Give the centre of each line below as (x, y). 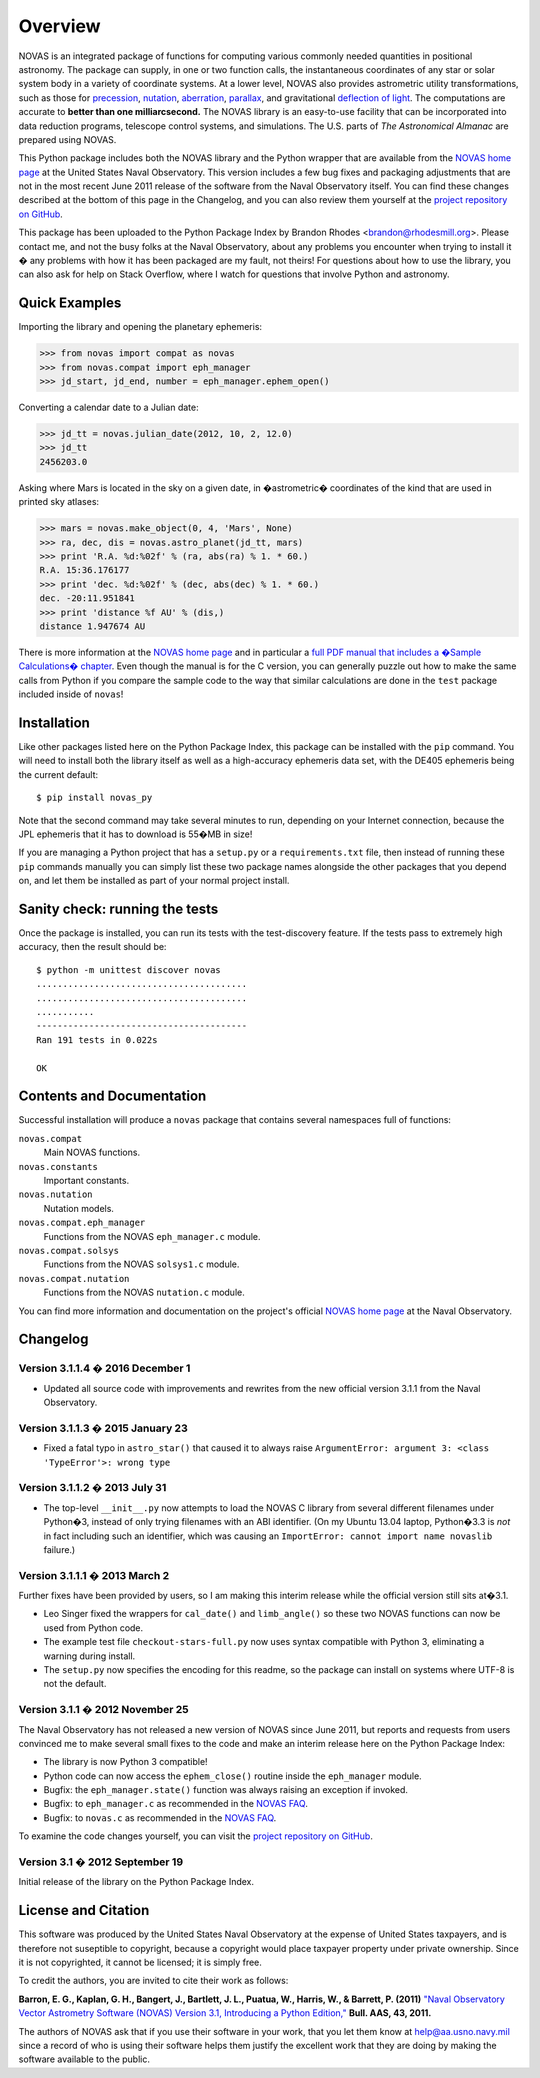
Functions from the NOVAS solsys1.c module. (141, 1264)
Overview (59, 26)
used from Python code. (93, 1627)
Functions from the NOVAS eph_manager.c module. (152, 1236)
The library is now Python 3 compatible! (126, 1762)
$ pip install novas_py (94, 798)
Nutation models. (79, 1208)
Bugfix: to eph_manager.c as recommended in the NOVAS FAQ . (176, 1804)
